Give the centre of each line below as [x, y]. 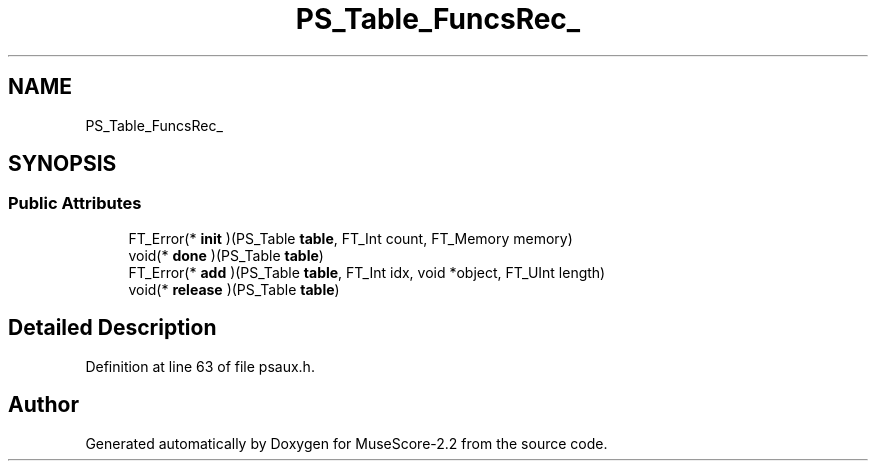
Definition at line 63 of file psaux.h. [200, 366]
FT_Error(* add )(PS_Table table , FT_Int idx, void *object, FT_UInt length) [367, 272]
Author [43, 405]
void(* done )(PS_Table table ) [226, 255]
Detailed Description [112, 328]
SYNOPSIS [62, 164]
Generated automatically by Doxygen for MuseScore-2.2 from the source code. [346, 443]
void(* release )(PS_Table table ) [234, 289]
